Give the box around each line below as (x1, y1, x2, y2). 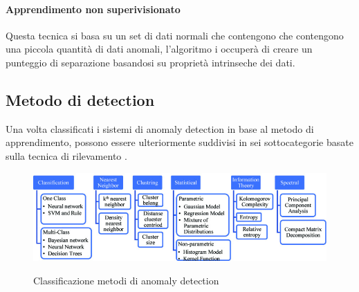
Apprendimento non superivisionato (6, 1, 181, 16)
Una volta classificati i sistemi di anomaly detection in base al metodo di (6, 121, 314, 136)
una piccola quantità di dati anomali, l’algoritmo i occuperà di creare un (6, 42, 313, 56)
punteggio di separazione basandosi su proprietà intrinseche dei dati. (6, 55, 295, 69)
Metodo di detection (6, 89, 155, 110)
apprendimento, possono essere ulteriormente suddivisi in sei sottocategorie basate (6, 135, 353, 149)
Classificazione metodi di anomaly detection (33, 273, 219, 287)
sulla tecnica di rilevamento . (6, 148, 127, 163)
